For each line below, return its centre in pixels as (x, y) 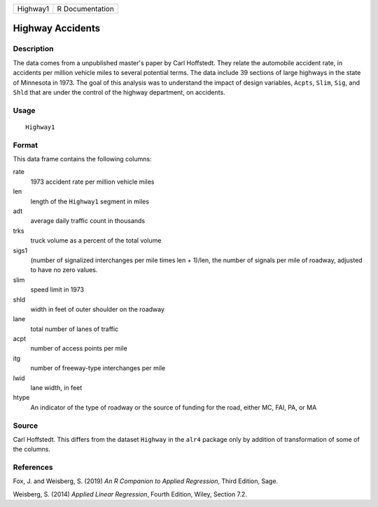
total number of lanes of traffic (75, 329)
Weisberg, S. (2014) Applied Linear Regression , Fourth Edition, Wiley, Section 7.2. (130, 494)
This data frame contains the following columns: (82, 159)
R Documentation (86, 9)
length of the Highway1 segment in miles (90, 201)
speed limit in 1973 (57, 290)
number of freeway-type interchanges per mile (98, 368)
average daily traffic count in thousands (88, 221)
